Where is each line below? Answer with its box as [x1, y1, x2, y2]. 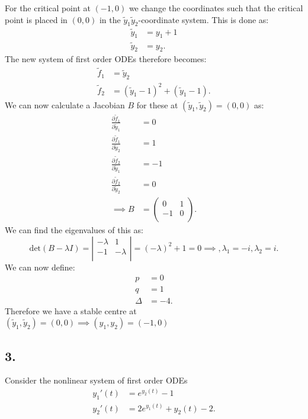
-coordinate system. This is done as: [138, 13, 269, 25]
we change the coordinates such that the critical [129, 2, 303, 14]
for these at [136, 98, 178, 111]
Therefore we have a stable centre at [5, 304, 137, 317]
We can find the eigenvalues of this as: [5, 224, 143, 236]
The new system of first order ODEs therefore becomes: [5, 53, 207, 65]
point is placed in [5, 13, 68, 25]
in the [99, 13, 121, 25]
